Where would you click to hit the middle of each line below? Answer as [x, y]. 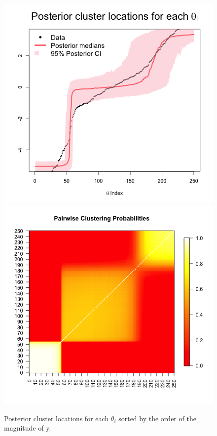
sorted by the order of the [157, 418]
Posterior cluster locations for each [56, 418]
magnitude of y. [28, 428]
